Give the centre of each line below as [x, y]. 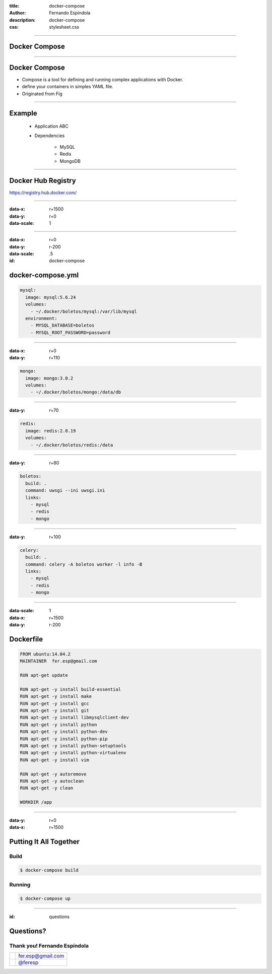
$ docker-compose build [49, 870]
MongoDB [70, 161]
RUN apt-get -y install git [54, 711]
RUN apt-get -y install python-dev [64, 732]
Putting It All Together [45, 842]
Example [23, 113]
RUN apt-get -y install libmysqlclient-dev [75, 718]
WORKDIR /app [36, 802]
